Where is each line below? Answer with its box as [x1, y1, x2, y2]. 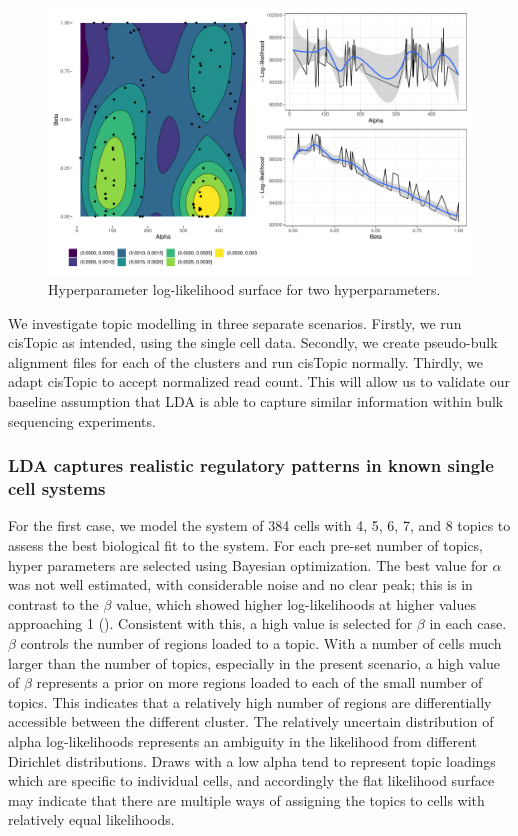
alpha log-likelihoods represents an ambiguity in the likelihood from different [8, 730, 478, 751]
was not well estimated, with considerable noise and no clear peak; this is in [8, 574, 473, 595]
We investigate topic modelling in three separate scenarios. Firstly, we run [8, 312, 462, 333]
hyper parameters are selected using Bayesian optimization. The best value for [8, 554, 488, 575]
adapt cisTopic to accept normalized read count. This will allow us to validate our [8, 371, 510, 392]
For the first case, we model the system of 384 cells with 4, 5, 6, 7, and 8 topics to [8, 515, 511, 536]
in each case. [429, 613, 507, 634]
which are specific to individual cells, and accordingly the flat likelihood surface [8, 770, 495, 791]
